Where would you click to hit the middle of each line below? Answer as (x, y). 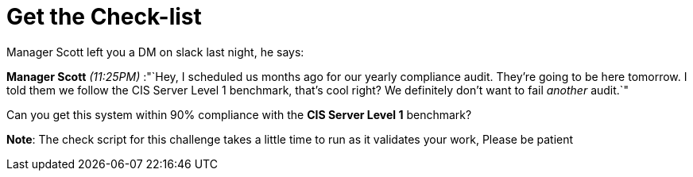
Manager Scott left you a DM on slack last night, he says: (155, 52)
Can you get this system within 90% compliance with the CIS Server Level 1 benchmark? (239, 114)
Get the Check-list (104, 17)
